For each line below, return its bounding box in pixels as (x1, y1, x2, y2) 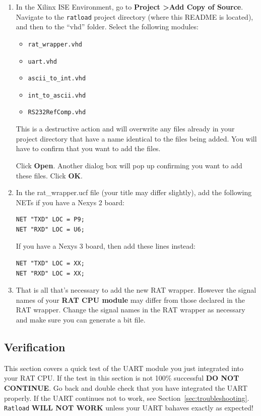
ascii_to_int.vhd (28, 75, 86, 82)
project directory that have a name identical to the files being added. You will (16, 133, 257, 144)
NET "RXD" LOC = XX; (16, 269, 85, 277)
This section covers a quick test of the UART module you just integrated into (4, 362, 244, 373)
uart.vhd (28, 58, 57, 65)
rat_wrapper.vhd (28, 40, 82, 48)
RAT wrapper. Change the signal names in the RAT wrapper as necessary (16, 304, 245, 315)
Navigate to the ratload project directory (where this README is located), (16, 11, 253, 22)
